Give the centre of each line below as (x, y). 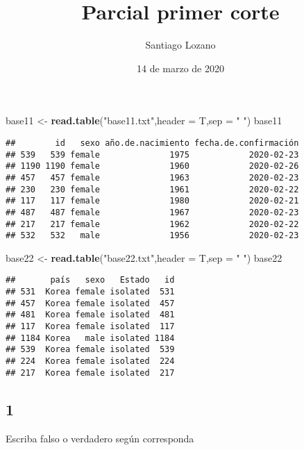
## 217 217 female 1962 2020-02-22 (152, 224)
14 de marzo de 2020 (180, 68)
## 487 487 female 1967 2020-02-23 (152, 212)
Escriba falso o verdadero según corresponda (100, 438)
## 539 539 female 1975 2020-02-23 (152, 155)
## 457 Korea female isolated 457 (90, 303)
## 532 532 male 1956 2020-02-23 (152, 236)
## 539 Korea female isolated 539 (90, 350)
